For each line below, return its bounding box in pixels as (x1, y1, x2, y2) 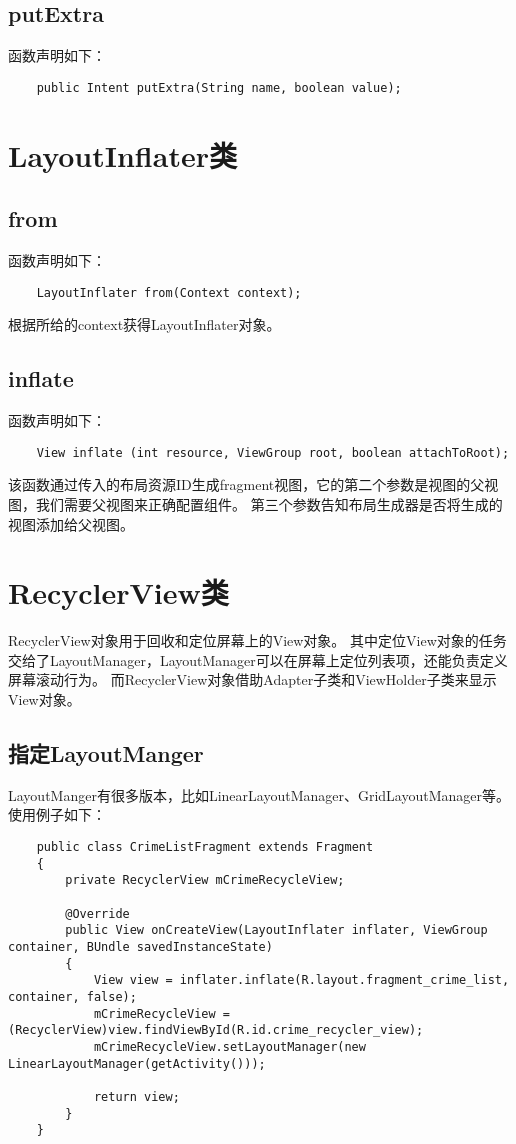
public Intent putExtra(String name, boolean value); (36, 80, 402, 95)
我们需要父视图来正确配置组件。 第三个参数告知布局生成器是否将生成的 (35, 493, 503, 514)
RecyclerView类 (8, 572, 229, 613)
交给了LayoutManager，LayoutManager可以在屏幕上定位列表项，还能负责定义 (8, 649, 508, 670)
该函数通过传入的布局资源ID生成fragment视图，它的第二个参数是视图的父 (8, 474, 485, 495)
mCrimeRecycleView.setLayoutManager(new (93, 1039, 366, 1054)
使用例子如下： (8, 804, 106, 825)
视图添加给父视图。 (8, 513, 134, 534)
